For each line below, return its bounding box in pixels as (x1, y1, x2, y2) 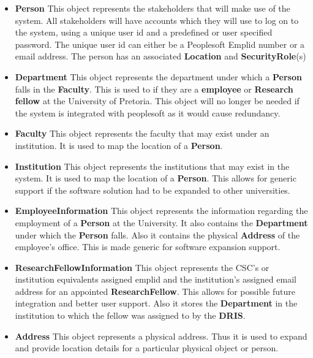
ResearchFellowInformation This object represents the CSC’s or (15, 261, 270, 273)
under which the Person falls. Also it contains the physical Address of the (15, 228, 300, 241)
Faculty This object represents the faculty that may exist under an (15, 127, 270, 140)
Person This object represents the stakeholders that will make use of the (15, 2, 290, 14)
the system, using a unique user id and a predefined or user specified (15, 26, 273, 39)
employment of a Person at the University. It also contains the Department (15, 216, 308, 229)
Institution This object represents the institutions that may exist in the (15, 159, 290, 172)
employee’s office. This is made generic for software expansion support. (15, 240, 281, 253)
